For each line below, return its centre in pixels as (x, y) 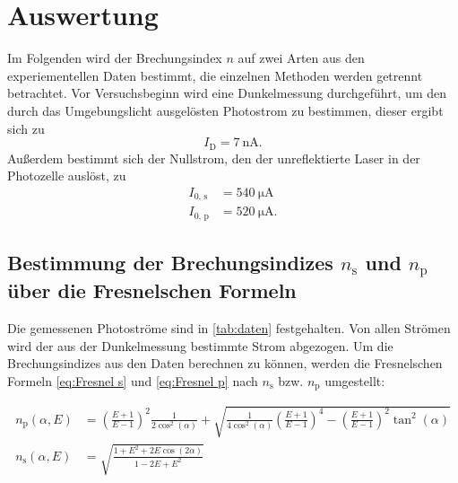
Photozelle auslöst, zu (67, 176)
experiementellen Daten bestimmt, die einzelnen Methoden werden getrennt (215, 75)
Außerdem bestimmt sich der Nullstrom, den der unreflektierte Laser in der (214, 158)
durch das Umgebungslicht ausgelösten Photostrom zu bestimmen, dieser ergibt (225, 110)
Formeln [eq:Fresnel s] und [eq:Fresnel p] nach (133, 380)
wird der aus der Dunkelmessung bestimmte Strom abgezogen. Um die (200, 345)
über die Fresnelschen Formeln (152, 290)
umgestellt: (355, 380)
